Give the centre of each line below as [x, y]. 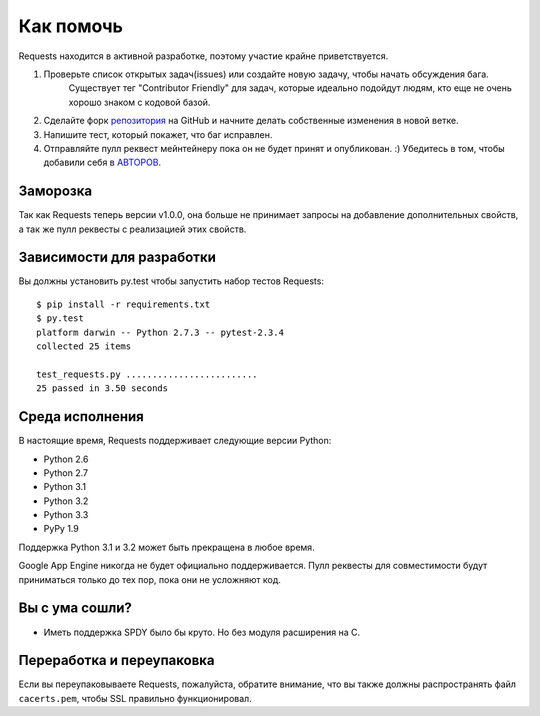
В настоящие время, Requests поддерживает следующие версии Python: [175, 441]
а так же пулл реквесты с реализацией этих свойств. [132, 229]
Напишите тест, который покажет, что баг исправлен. [158, 134]
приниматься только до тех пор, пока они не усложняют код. [150, 579]
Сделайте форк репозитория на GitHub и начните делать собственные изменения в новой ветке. [251, 121]
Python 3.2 [66, 501]
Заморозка [55, 191]
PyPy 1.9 [61, 529]
